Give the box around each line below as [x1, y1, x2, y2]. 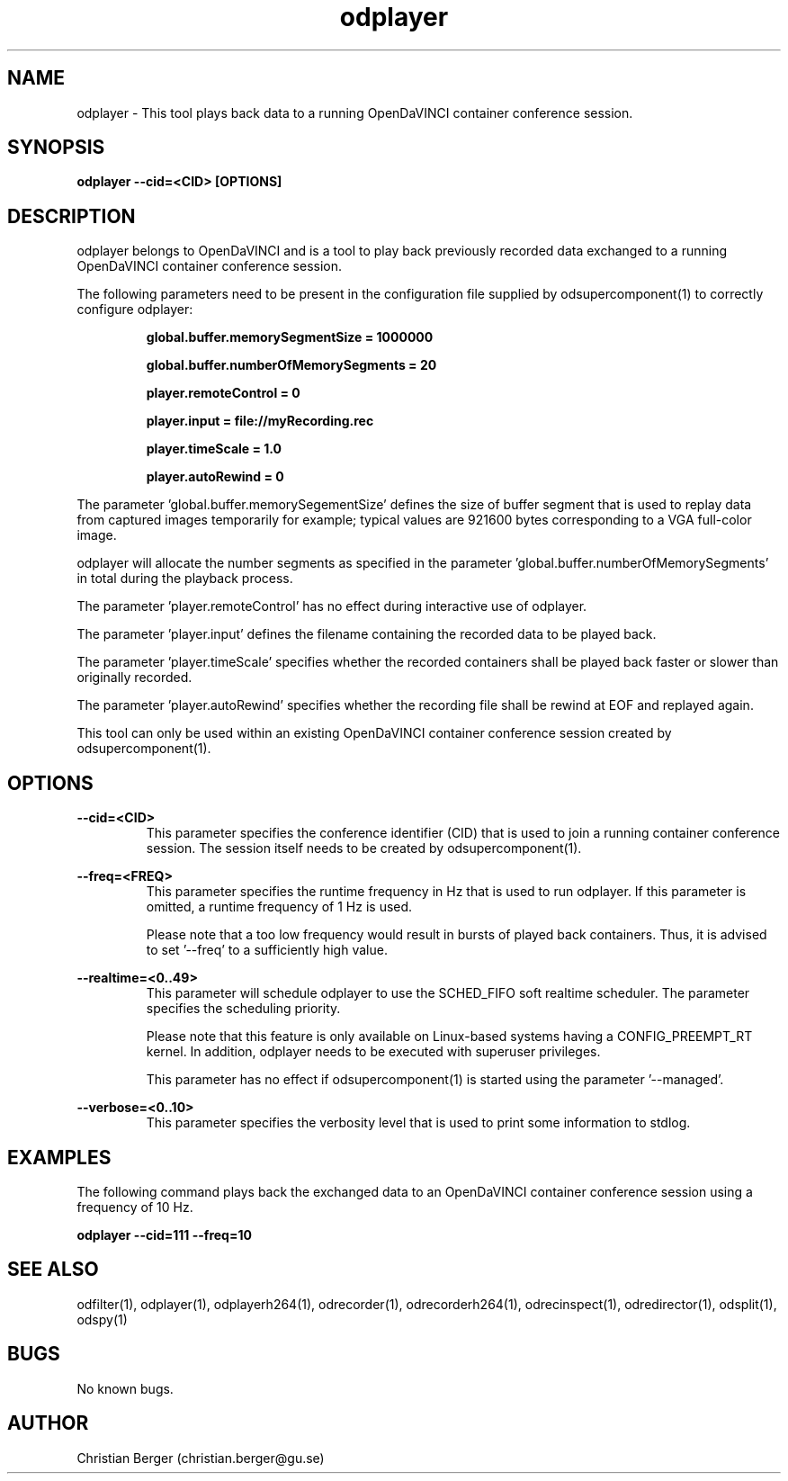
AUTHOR [7, 1412, 89, 1435]
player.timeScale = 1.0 [146, 441, 282, 457]
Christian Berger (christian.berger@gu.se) [76, 1450, 325, 1466]
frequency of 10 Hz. [76, 1198, 193, 1215]
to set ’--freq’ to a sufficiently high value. [146, 942, 388, 958]
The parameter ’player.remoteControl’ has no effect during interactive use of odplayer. [76, 598, 587, 615]
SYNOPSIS [7, 136, 105, 159]
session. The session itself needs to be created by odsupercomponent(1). [146, 840, 582, 857]
